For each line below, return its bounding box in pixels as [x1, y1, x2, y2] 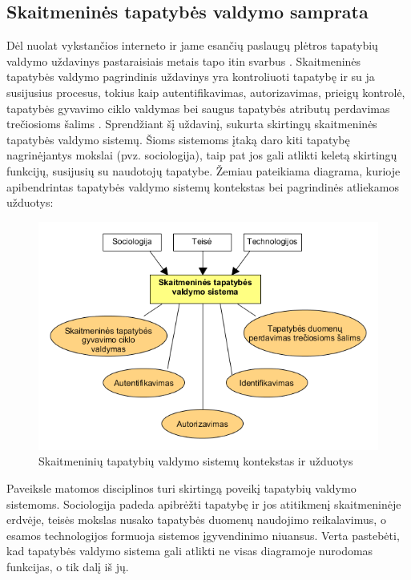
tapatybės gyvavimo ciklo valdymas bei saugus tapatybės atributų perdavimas [6, 99, 390, 116]
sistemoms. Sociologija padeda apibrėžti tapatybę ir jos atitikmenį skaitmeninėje [6, 495, 401, 512]
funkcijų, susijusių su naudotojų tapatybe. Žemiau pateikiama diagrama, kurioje [6, 162, 401, 179]
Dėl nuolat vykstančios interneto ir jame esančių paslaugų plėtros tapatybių [6, 37, 378, 54]
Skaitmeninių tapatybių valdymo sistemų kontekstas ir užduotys [38, 453, 353, 469]
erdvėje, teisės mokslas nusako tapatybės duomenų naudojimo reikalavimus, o [6, 511, 386, 528]
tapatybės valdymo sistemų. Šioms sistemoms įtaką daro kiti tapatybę [6, 131, 350, 147]
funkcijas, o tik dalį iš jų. [6, 558, 129, 574]
